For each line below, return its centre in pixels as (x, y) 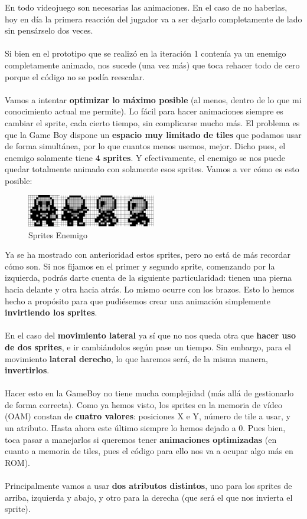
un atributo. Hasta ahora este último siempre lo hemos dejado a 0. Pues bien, (145, 428)
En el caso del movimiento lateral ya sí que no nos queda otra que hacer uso (150, 335)
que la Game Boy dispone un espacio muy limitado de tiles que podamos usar (153, 134)
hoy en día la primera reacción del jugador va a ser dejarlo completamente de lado (153, 19)
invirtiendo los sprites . (51, 312)
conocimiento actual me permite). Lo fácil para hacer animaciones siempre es (144, 111)
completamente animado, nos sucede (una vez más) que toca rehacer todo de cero (152, 65)
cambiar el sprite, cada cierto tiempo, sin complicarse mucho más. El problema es (152, 122)
